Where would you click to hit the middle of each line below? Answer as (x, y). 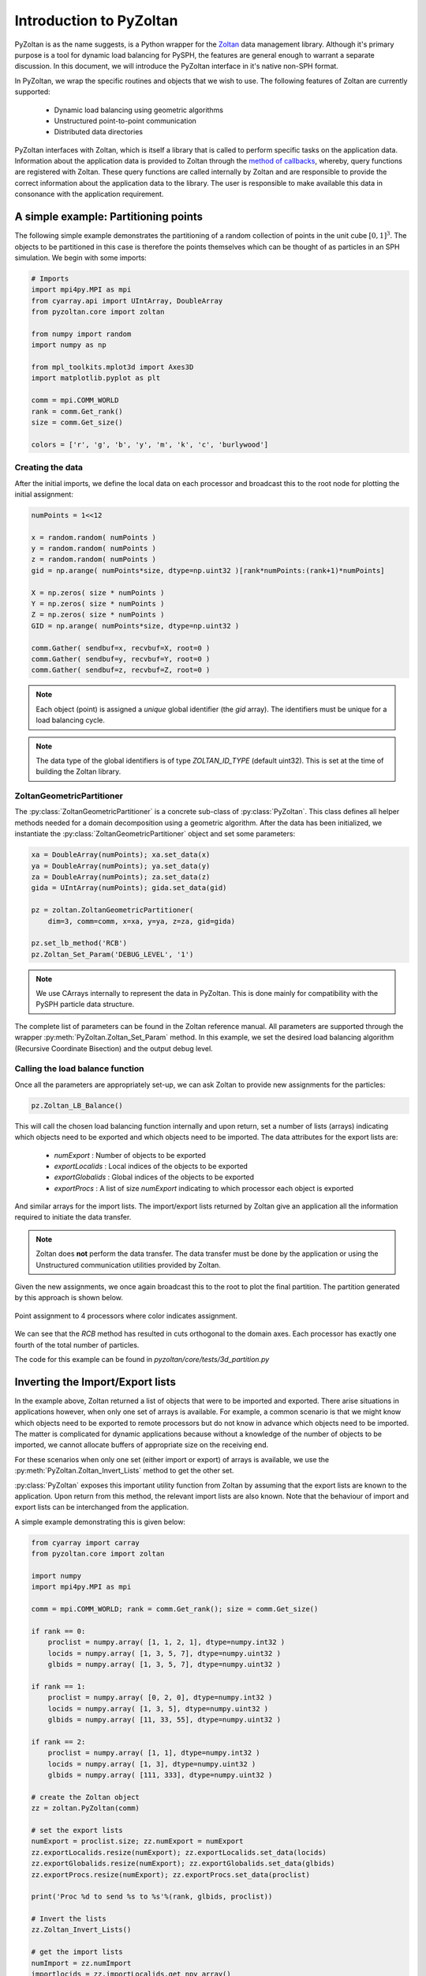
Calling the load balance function (79, 1069)
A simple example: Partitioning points (109, 217)
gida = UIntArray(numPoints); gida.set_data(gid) (129, 888)
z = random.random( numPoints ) (94, 560)
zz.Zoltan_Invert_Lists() (81, 1930)
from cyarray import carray (85, 1542)
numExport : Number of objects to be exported (130, 1155)
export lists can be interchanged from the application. (102, 1507)
